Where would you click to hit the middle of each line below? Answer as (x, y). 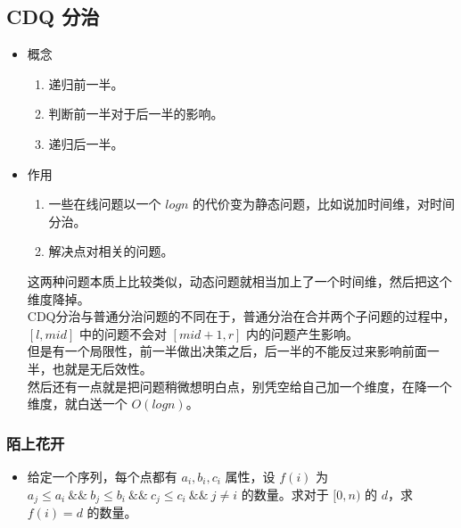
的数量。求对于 (285, 494)
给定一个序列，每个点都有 (102, 476)
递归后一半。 (86, 143)
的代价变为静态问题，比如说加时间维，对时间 (324, 204)
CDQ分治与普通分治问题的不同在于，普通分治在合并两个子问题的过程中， (241, 316)
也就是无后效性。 (102, 368)
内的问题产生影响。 (303, 333)
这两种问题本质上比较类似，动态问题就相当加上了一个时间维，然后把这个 (239, 280)
